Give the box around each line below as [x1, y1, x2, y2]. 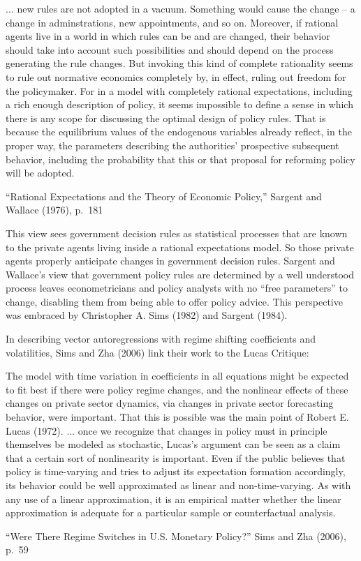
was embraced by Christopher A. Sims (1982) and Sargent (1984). [6, 308, 288, 322]
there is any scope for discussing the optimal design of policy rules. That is [6, 110, 326, 125]
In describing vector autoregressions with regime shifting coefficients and [6, 331, 316, 346]
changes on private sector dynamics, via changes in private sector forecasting [6, 396, 334, 410]
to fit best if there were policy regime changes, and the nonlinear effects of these [6, 382, 348, 396]
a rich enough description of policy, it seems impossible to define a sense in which [6, 97, 353, 112]
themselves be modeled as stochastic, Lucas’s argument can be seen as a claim [6, 437, 341, 451]
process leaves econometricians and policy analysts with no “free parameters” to [6, 280, 348, 295]
